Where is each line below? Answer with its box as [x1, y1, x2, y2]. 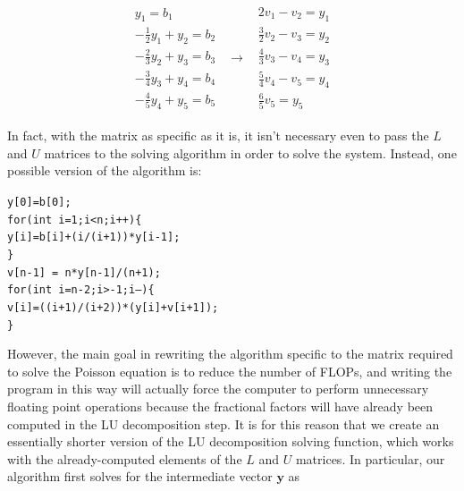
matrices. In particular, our [295, 449, 445, 468]
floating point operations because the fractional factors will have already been [7, 397, 434, 416]
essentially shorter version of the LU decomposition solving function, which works [7, 432, 454, 451]
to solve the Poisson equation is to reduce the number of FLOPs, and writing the [7, 361, 452, 380]
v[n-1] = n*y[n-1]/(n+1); [7, 266, 161, 279]
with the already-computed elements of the [7, 449, 242, 468]
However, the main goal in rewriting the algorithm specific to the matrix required [7, 344, 453, 363]
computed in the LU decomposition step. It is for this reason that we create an [7, 414, 440, 433]
